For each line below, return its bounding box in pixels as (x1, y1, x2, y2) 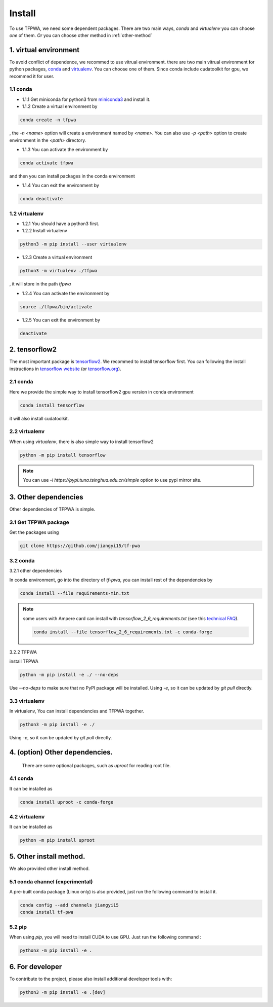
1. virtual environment (9, 46, 80, 54)
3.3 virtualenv (9, 697, 45, 704)
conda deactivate (20, 196, 63, 202)
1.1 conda (9, 86, 32, 93)
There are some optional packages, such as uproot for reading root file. (22, 762, 171, 768)
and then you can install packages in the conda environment (9, 173, 135, 179)
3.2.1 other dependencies (9, 567, 62, 573)
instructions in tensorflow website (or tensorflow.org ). (9, 366, 121, 372)
